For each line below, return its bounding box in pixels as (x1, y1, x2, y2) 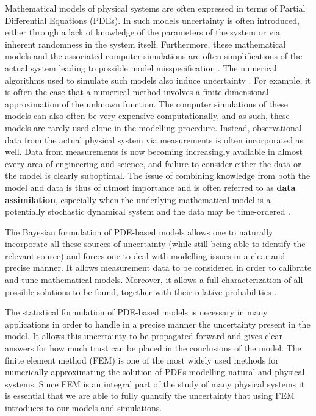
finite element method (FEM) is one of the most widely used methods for (5, 353, 279, 366)
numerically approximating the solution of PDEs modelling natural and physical (5, 365, 305, 378)
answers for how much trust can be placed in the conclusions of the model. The (5, 342, 301, 354)
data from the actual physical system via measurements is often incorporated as (5, 133, 304, 146)
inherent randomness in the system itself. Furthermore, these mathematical (5, 37, 286, 50)
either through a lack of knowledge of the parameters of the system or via (5, 26, 281, 38)
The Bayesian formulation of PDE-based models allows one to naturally (5, 225, 273, 238)
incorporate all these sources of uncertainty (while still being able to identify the (5, 237, 306, 250)
